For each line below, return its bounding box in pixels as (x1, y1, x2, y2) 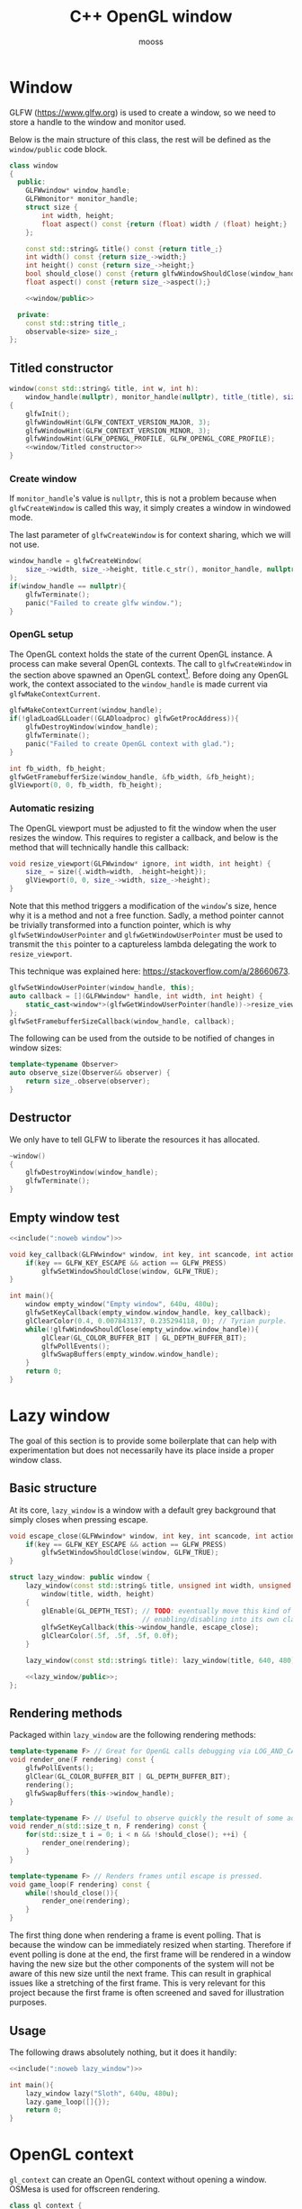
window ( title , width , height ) (41, 1589, 155, 1598)
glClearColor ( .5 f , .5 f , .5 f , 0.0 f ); (41, 1632, 179, 1641)
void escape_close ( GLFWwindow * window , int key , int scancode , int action (9, 1532, 296, 1541)
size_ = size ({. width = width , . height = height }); (25, 868, 207, 877)
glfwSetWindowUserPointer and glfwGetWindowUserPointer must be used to (9, 930, 283, 941)
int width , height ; (41, 211, 115, 220)
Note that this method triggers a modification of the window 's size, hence (9, 901, 277, 912)
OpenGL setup (9, 628, 74, 641)
